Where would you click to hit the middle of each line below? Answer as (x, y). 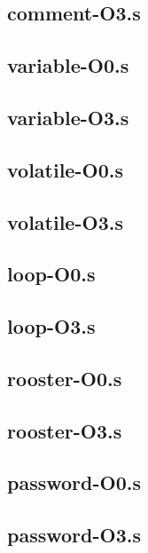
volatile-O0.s (65, 169)
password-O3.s (74, 535)
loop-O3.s (51, 326)
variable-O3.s (68, 117)
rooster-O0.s (65, 378)
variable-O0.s (68, 65)
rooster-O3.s (65, 430)
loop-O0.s (51, 274)
